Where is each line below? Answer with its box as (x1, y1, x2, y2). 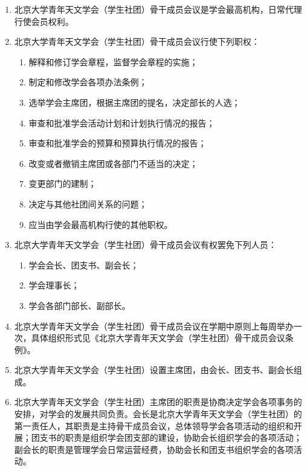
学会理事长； (28, 279, 80, 291)
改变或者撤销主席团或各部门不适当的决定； (28, 157, 198, 169)
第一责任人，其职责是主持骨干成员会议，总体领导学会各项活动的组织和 (14, 419, 294, 432)
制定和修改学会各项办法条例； (28, 76, 147, 88)
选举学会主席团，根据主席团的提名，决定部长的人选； (28, 96, 241, 108)
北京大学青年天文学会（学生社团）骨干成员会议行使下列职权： (14, 35, 260, 48)
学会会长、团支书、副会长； (28, 258, 139, 271)
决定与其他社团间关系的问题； (28, 197, 147, 210)
